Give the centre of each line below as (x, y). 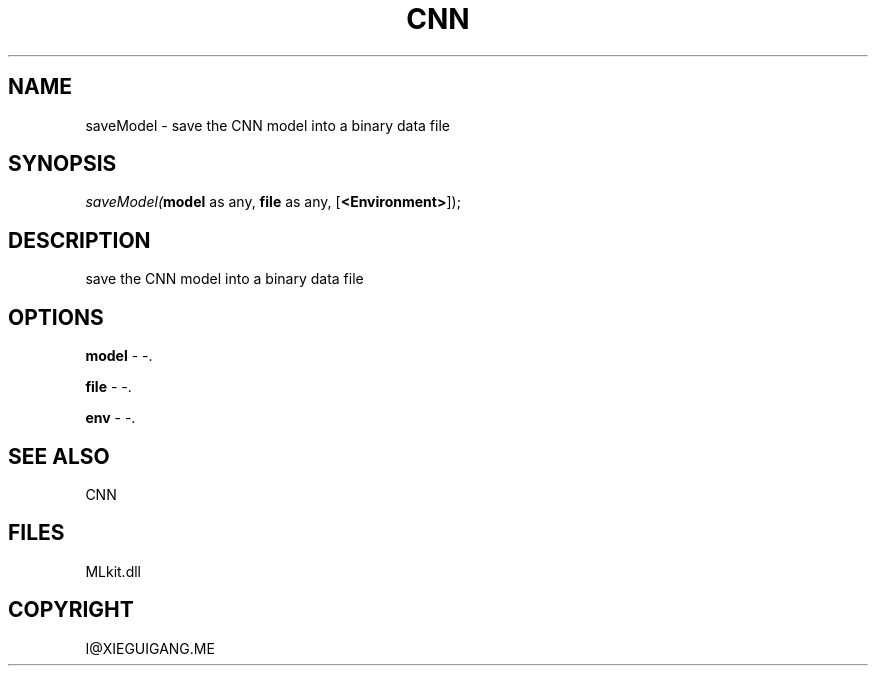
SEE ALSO (59, 456)
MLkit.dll (113, 571)
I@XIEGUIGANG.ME (150, 648)
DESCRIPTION (79, 240)
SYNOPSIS (62, 164)
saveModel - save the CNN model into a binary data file (267, 125)
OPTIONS (56, 317)
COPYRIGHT (71, 610)
